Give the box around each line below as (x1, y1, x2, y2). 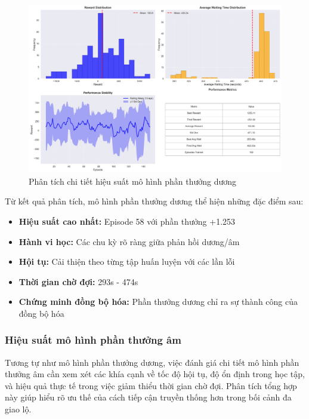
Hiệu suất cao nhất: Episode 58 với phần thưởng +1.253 (18, 215, 236, 227)
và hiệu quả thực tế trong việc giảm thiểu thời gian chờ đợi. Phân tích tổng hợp (5, 379, 297, 392)
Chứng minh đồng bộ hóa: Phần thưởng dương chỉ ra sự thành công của (18, 295, 298, 308)
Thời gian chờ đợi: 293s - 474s (18, 275, 138, 288)
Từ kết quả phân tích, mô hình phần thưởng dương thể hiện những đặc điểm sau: (5, 195, 304, 207)
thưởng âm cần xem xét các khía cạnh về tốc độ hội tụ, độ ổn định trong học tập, (5, 368, 305, 380)
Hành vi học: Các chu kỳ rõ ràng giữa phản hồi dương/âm (18, 235, 240, 247)
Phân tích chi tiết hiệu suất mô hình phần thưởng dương (29, 175, 236, 187)
